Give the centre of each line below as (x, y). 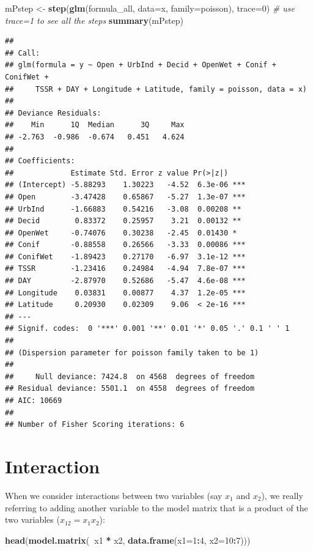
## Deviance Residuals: (53, 113)
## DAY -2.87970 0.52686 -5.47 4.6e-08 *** (125, 281)
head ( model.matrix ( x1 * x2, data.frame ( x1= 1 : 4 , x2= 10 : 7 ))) (128, 540)
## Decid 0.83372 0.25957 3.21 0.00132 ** (123, 221)
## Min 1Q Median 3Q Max (95, 125)
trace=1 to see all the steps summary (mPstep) (94, 20)
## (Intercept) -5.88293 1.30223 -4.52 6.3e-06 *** (125, 185)
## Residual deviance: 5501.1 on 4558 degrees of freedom (130, 389)
